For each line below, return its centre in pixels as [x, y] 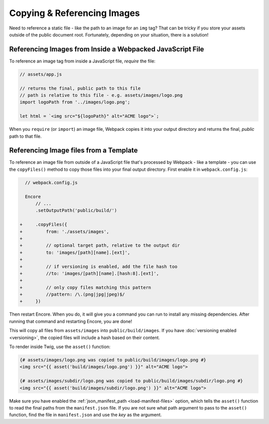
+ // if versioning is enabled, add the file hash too [99, 266]
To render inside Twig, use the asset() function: [60, 347]
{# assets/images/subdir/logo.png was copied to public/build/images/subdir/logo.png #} [132, 381]
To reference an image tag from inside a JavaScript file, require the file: [82, 61]
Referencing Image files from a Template [73, 151]
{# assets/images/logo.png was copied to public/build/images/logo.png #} [113, 360]
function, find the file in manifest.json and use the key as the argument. [85, 415]
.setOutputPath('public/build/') [76, 211]
